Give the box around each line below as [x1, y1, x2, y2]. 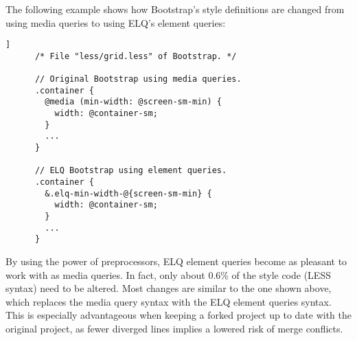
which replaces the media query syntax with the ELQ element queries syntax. [5, 294, 332, 308]
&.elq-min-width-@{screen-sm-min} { [45, 188, 212, 199]
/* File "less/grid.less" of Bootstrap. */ [34, 51, 237, 61]
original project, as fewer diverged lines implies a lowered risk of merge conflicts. [5, 321, 343, 335]
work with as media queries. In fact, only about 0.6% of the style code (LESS [5, 267, 331, 282]
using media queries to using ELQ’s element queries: [5, 15, 226, 30]
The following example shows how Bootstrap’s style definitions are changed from [5, 2, 345, 16]
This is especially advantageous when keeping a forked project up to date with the [5, 308, 352, 322]
